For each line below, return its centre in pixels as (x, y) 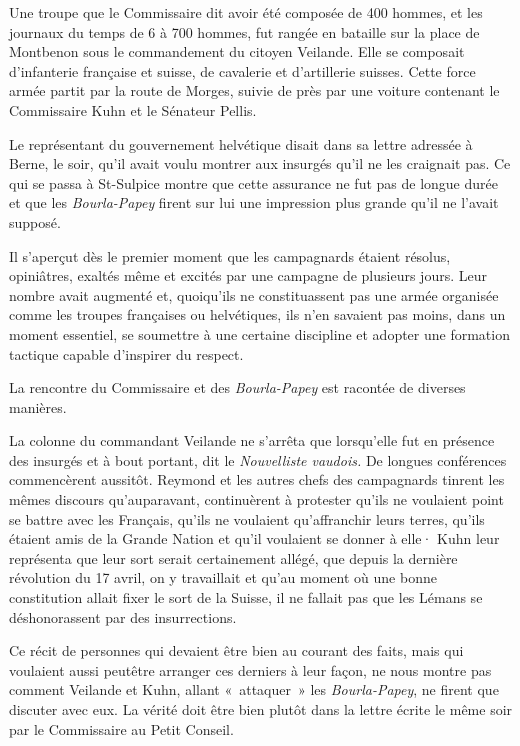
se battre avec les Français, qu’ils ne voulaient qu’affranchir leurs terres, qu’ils (247, 518)
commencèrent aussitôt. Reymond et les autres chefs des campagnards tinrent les (257, 479)
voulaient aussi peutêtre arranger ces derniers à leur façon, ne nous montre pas (250, 669)
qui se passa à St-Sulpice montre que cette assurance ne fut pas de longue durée (253, 182)
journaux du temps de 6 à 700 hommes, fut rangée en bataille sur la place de (244, 31)
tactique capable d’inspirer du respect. (126, 353)
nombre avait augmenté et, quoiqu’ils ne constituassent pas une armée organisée (254, 294)
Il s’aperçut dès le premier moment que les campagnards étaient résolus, (230, 255)
